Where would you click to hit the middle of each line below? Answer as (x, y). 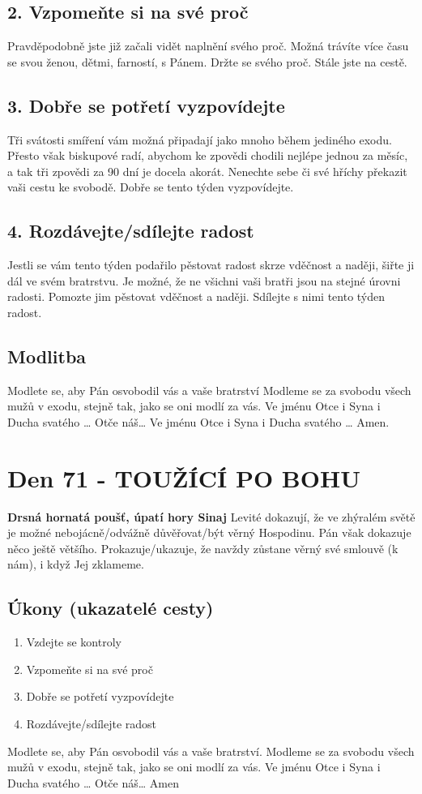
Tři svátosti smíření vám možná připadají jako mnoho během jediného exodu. (200, 139)
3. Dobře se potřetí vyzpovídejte (146, 105)
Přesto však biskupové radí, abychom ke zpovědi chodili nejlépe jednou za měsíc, (208, 155)
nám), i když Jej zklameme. (76, 564)
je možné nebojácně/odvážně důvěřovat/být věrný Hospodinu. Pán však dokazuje (209, 532)
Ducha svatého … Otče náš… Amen (93, 782)
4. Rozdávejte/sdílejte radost (131, 231)
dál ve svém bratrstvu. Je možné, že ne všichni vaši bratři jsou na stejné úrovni (204, 280)
